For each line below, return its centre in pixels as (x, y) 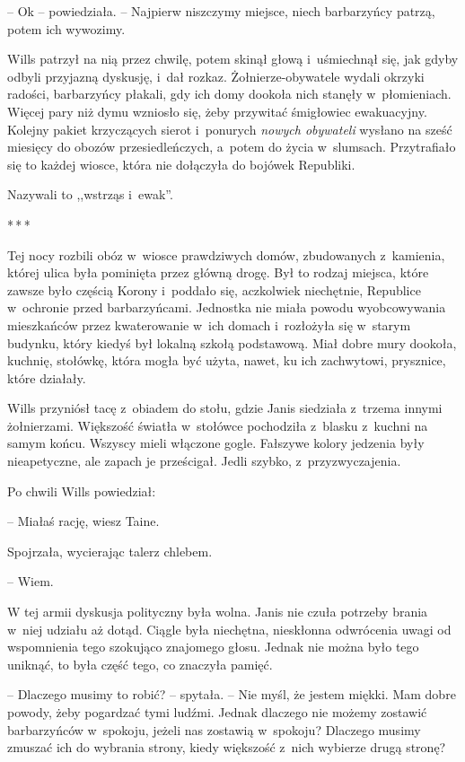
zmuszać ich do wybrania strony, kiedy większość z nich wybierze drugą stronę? (227, 747)
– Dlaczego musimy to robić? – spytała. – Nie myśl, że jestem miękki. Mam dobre (232, 694)
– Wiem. (31, 581)
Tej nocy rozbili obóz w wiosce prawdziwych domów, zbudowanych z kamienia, (226, 254)
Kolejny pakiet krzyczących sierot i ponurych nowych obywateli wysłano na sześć (230, 129)
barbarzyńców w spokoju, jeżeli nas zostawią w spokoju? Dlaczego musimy (214, 729)
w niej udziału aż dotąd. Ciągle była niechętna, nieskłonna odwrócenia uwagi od (229, 629)
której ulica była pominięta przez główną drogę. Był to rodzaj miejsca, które (218, 272)
